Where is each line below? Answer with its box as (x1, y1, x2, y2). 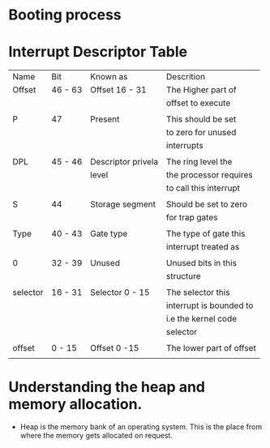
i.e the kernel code (165, 314, 238, 325)
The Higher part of (165, 84, 237, 96)
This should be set (165, 113, 237, 125)
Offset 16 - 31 (90, 84, 148, 96)
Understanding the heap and (8, 378, 205, 396)
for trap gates (165, 212, 218, 224)
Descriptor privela (90, 156, 159, 168)
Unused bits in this (165, 258, 238, 269)
